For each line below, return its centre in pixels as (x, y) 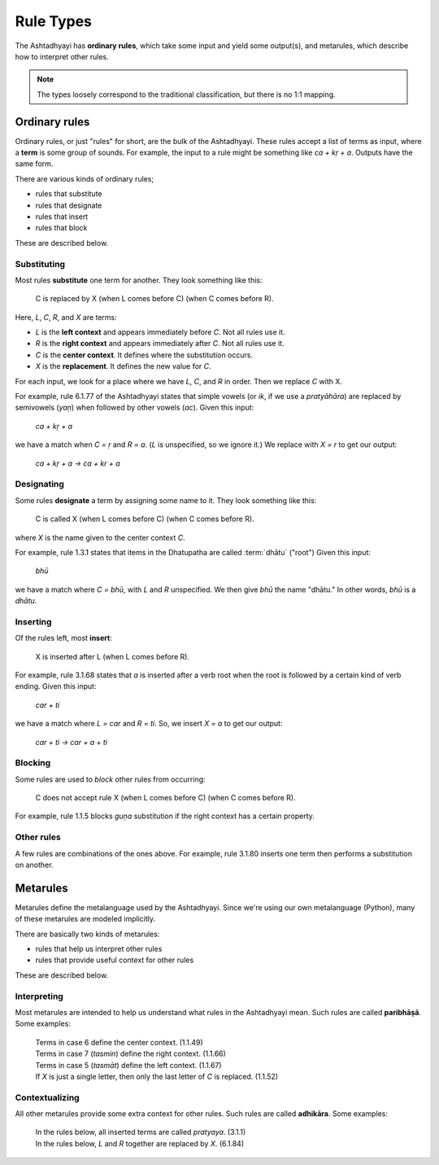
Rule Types (54, 21)
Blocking (33, 763)
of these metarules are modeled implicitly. (85, 919)
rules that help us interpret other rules (99, 949)
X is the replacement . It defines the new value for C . (123, 366)
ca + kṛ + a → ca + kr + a (78, 463)
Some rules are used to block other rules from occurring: (111, 779)
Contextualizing (48, 1097)
